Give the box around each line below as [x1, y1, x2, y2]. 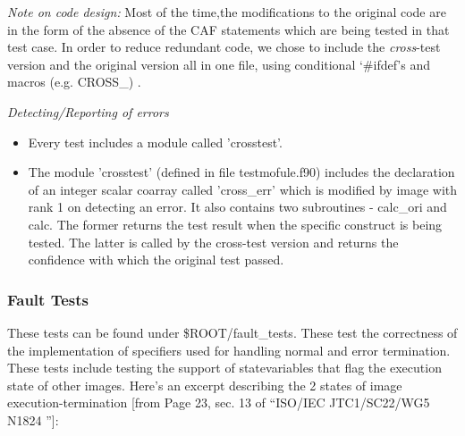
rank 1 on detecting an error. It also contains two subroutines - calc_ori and [28, 197, 447, 216]
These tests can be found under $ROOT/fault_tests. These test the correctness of [7, 323, 458, 341]
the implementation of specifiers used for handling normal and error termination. [7, 340, 451, 359]
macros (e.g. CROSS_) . [7, 72, 141, 91]
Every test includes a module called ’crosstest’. [28, 132, 283, 151]
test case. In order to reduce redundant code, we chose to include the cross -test [7, 38, 441, 56]
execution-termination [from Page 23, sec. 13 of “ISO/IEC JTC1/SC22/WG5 [7, 393, 430, 412]
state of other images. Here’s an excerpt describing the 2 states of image [7, 375, 402, 394]
